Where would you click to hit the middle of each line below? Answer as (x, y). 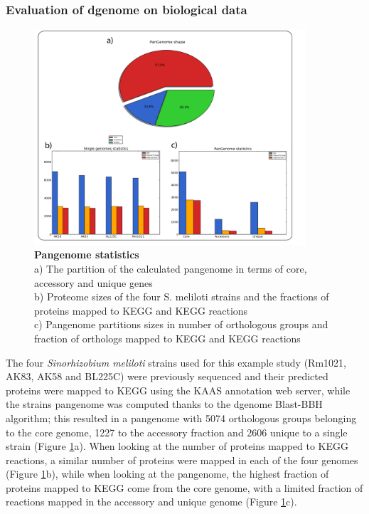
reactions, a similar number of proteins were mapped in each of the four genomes (182, 460)
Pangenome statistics (87, 255)
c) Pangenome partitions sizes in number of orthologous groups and (181, 324)
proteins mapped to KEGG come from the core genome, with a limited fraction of (184, 487)
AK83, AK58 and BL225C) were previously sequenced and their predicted (167, 376)
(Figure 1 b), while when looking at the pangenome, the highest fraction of (167, 474)
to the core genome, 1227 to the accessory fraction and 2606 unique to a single (177, 432)
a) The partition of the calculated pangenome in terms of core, (171, 268)
